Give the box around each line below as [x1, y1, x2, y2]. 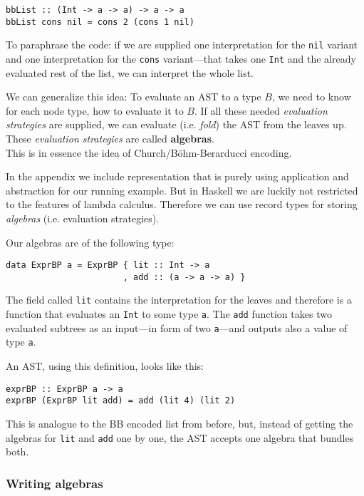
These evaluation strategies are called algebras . [6, 131, 214, 145]
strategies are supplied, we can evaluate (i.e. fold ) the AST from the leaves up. [6, 117, 347, 132]
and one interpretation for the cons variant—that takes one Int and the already [6, 51, 356, 66]
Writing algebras [6, 474, 103, 492]
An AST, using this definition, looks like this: [6, 358, 204, 373]
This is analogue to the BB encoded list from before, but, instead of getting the [6, 416, 353, 430]
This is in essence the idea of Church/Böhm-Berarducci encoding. [6, 145, 292, 160]
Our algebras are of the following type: [6, 234, 175, 249]
